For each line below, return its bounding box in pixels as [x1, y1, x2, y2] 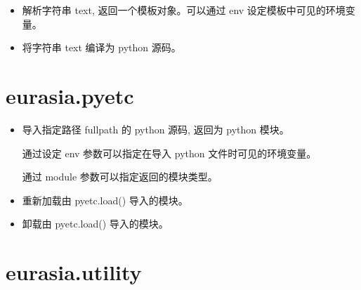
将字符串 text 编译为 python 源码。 [22, 40, 181, 55]
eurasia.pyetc [6, 81, 134, 110]
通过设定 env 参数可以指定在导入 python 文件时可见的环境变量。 [22, 145, 317, 160]
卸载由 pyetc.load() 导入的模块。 [22, 216, 169, 231]
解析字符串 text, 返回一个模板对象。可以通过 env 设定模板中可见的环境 [22, 3, 346, 17]
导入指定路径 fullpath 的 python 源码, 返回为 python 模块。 [22, 121, 289, 136]
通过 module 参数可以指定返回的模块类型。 [22, 169, 218, 184]
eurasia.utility [6, 258, 142, 286]
